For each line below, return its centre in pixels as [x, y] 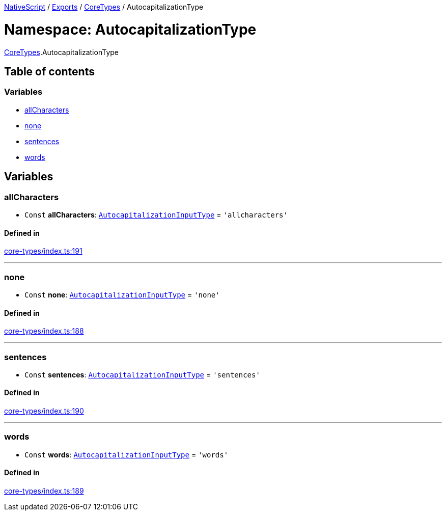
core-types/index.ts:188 [44, 331]
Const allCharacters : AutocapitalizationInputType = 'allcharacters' [156, 214]
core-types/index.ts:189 [44, 491]
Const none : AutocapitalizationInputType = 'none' [122, 294]
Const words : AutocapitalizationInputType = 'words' [127, 454]
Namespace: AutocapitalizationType [130, 29]
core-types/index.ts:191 [43, 251]
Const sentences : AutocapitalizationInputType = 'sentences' [142, 374]
